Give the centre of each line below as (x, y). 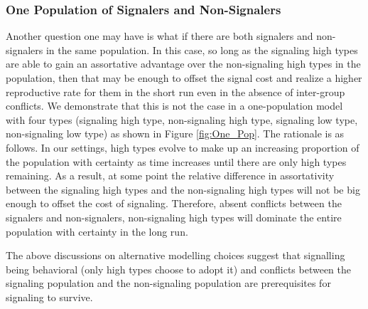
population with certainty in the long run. (97, 231)
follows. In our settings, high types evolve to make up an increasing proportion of (183, 147)
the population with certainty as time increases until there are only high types (176, 161)
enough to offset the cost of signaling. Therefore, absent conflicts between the (174, 203)
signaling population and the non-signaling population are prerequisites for (168, 283)
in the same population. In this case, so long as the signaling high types (202, 49)
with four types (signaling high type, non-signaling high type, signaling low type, (182, 119)
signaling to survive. (49, 297)
